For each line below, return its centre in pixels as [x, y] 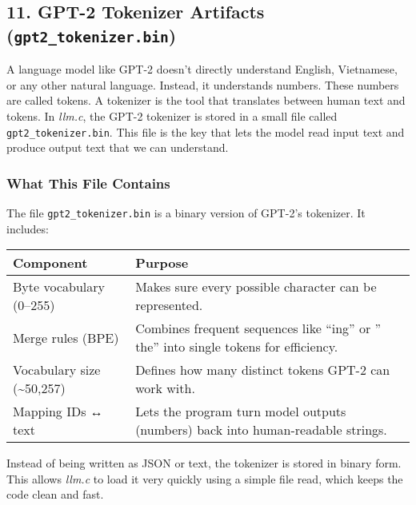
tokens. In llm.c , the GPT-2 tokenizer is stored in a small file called [172, 115]
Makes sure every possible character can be [256, 287]
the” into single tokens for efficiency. [237, 347]
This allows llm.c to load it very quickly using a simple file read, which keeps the [205, 478]
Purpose [162, 263]
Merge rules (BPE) [66, 337]
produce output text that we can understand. [118, 147]
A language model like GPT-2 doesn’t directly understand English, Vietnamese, [202, 69]
